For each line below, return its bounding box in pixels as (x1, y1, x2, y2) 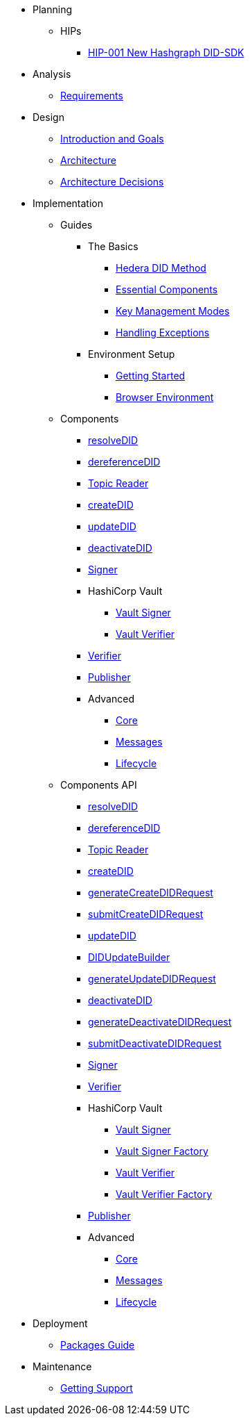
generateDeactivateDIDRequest (88, 1016, 232, 1028)
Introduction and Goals (60, 133, 164, 145)
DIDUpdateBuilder (88, 951, 170, 963)
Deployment (33, 1317, 88, 1329)
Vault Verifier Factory (116, 1188, 213, 1200)
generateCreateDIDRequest (88, 887, 213, 898)
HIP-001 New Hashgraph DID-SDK (88, 47, 244, 58)
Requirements (60, 90, 123, 101)
